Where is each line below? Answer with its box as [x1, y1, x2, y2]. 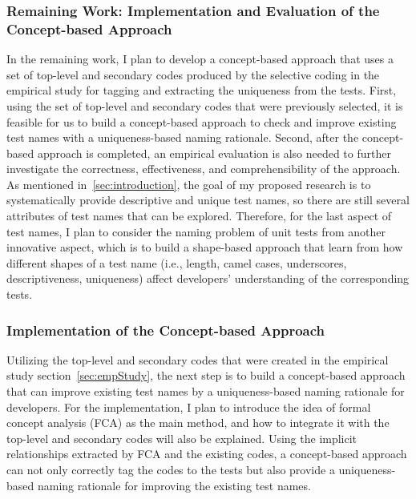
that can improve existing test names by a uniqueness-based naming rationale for [6, 383, 405, 400]
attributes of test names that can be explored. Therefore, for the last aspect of [6, 207, 392, 224]
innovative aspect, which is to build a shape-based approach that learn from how [6, 239, 403, 256]
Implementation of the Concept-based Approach [6, 320, 325, 340]
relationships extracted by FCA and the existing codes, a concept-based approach [6, 445, 407, 462]
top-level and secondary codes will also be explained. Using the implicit [6, 429, 357, 446]
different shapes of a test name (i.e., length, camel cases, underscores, [6, 254, 347, 271]
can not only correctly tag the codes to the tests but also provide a [6, 461, 335, 478]
